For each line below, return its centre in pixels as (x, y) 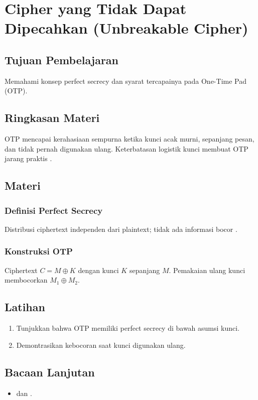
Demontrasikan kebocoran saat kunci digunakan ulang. (101, 345)
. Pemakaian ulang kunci (207, 270)
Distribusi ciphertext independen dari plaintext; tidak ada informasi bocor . (121, 229)
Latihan (25, 307)
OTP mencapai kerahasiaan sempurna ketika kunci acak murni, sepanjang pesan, (130, 139)
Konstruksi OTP (39, 251)
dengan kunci (98, 270)
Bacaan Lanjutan (50, 372)
